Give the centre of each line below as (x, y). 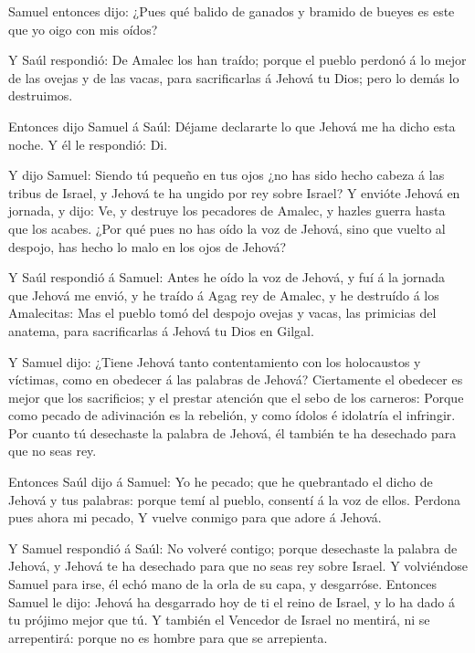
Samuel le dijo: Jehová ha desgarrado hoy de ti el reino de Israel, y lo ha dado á (232, 601)
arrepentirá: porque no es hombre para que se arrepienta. (168, 637)
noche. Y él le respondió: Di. (88, 144)
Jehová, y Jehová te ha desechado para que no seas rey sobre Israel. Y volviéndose (238, 566)
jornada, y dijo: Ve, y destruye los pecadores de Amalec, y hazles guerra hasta (227, 211)
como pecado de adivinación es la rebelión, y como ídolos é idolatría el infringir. (232, 415)
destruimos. (41, 95)
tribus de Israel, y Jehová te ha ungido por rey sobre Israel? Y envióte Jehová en (234, 192)
